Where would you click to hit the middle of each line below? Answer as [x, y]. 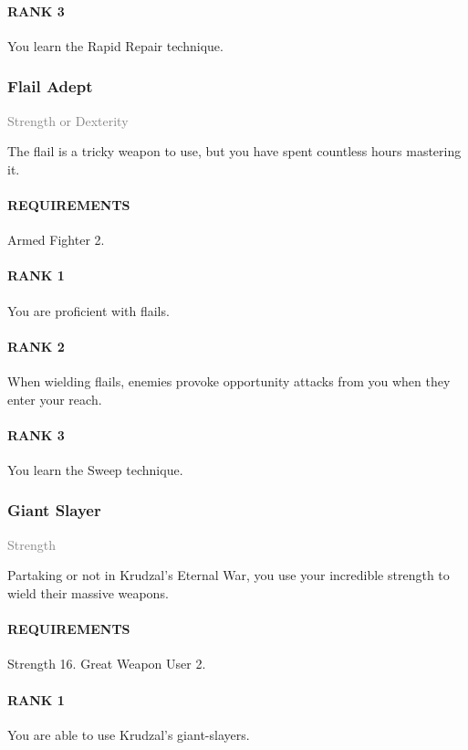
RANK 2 [36, 346]
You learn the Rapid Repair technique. [115, 45]
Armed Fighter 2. [56, 240]
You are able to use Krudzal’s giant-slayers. [129, 734]
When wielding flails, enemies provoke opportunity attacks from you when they [229, 380]
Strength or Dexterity [68, 120]
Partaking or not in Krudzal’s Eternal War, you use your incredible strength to [229, 575]
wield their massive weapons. [88, 592]
